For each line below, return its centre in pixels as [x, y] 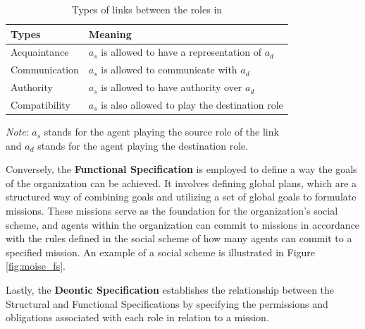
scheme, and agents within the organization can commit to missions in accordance [183, 224]
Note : [17, 132]
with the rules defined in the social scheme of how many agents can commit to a [179, 238]
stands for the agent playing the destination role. [143, 145]
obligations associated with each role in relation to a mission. [137, 317]
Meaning [110, 34]
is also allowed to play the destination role [192, 104]
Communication [45, 70]
